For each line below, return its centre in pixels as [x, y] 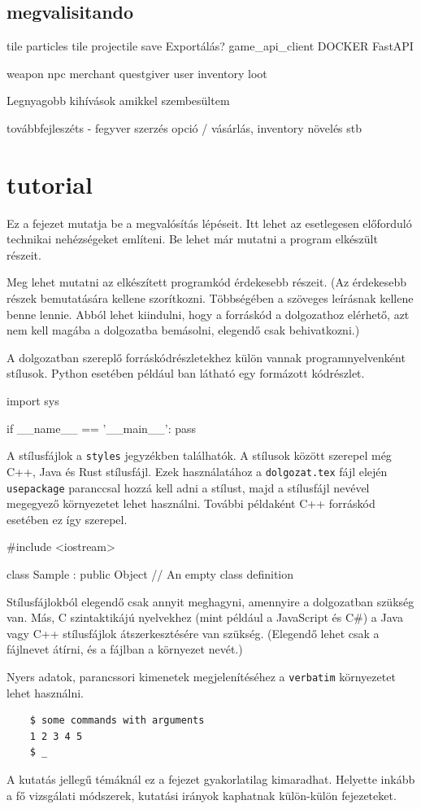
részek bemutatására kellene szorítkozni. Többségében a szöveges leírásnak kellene [210, 298]
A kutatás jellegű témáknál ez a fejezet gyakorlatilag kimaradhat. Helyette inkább [211, 778]
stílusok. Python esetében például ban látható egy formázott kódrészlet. [186, 373]
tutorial [50, 184]
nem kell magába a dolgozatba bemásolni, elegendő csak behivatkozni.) [183, 330]
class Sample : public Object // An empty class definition [150, 573]
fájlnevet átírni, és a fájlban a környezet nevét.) [125, 649]
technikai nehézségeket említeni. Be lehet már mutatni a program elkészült [192, 239]
